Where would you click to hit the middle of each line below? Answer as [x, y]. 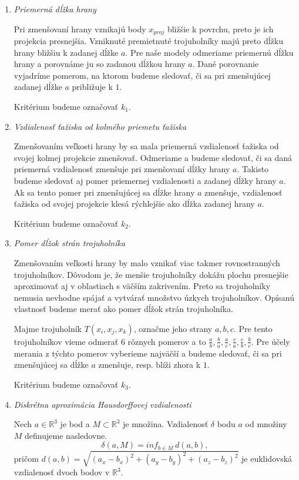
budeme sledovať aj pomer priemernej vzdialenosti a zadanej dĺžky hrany [145, 180]
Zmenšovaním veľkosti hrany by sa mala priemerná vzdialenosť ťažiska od [146, 146]
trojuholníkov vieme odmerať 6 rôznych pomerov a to [110, 341]
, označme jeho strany [173, 328]
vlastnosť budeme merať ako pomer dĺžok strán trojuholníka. [123, 309]
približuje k [92, 87]
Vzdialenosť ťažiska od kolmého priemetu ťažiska [100, 126]
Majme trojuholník [48, 328]
